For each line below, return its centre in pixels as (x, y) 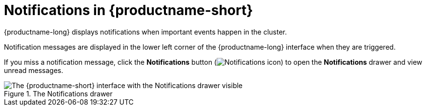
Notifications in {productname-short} (129, 10)
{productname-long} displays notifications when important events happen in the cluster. (145, 32)
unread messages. (34, 70)
